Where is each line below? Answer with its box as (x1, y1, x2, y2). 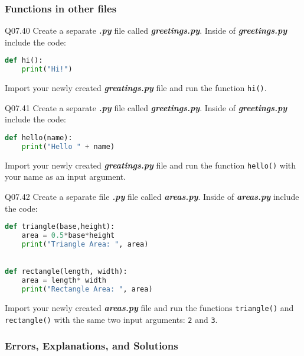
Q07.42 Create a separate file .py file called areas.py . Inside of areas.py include (5, 190, 299, 202)
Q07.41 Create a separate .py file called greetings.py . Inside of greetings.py (5, 101, 287, 114)
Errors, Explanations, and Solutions (5, 338, 178, 353)
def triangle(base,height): (5, 222, 115, 231)
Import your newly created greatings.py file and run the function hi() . (5, 82, 267, 94)
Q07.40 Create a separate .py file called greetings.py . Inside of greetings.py (5, 24, 287, 37)
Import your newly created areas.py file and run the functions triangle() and (5, 301, 294, 313)
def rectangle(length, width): (5, 267, 128, 276)
